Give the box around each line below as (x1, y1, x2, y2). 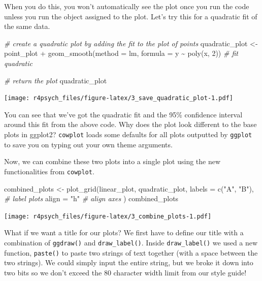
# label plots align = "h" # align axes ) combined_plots (4, 193, 179, 204)
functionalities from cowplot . (4, 166, 94, 176)
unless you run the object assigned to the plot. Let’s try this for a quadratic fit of (4, 11, 257, 21)
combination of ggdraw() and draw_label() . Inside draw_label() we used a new (4, 237, 258, 247)
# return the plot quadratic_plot (4, 75, 107, 85)
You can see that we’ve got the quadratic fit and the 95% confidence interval (4, 109, 243, 119)
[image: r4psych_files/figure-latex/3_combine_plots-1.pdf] (4, 212, 212, 220)
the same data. (4, 21, 50, 32)
